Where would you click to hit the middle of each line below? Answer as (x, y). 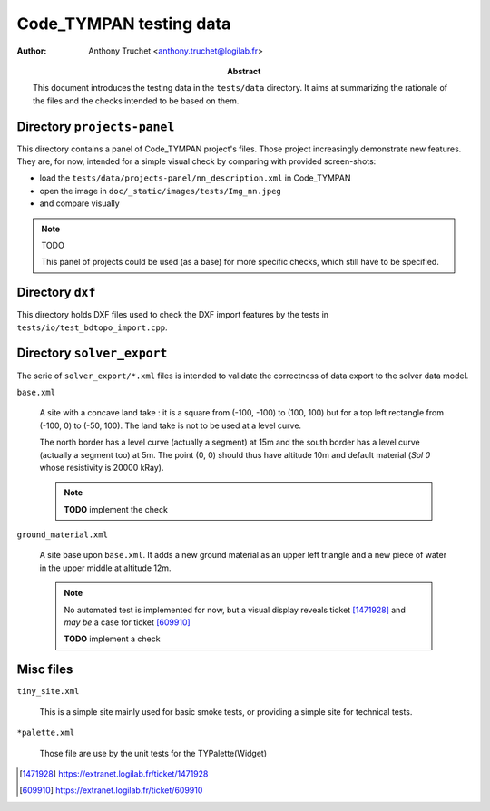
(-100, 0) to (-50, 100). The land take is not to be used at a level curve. (171, 425)
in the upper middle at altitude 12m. (105, 568)
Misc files (45, 670)
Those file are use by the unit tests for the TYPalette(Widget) (153, 753)
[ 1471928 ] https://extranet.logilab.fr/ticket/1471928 (114, 773)
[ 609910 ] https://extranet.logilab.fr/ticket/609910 (111, 790)
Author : (32, 51)
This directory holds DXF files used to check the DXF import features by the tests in (173, 315)
